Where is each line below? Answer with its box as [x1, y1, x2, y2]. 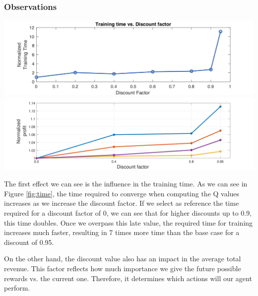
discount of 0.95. [4, 237, 54, 247]
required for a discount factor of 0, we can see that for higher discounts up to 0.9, [4, 207, 252, 218]
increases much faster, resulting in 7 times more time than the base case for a [4, 227, 240, 237]
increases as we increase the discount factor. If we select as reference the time [4, 198, 239, 208]
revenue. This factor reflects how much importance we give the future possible [4, 263, 241, 273]
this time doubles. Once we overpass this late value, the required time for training [4, 217, 253, 228]
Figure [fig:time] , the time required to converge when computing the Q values [4, 188, 240, 198]
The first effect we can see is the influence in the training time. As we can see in [4, 178, 248, 189]
